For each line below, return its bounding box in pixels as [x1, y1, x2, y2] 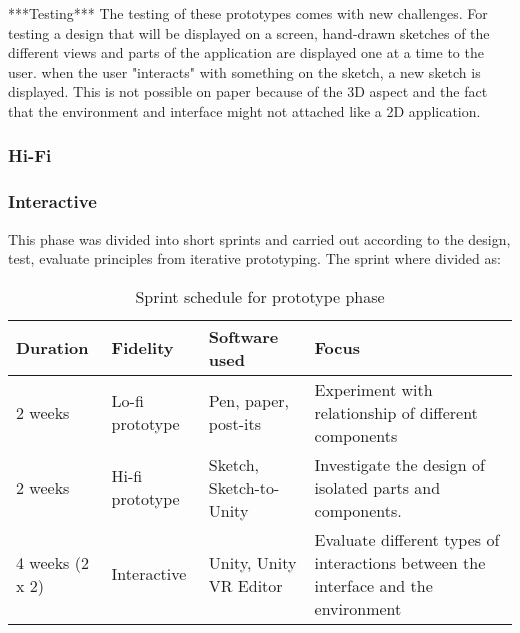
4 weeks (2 [16, 550, 89, 574]
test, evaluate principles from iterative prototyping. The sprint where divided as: [8, 248, 501, 269]
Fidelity [111, 336, 174, 360]
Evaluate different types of [314, 527, 500, 551]
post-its [208, 412, 261, 436]
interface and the [314, 573, 433, 597]
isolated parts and [314, 475, 441, 499]
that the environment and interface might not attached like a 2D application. [8, 100, 481, 121]
